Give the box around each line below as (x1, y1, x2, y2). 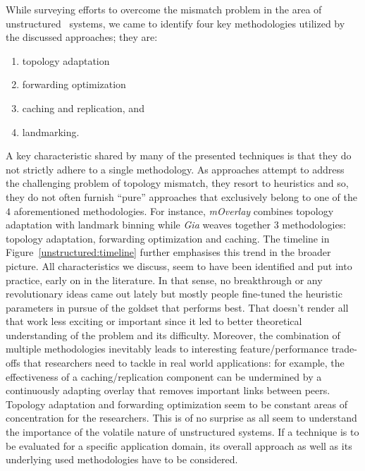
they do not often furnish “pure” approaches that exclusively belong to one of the (6, 189, 357, 204)
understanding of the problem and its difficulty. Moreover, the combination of (6, 327, 340, 342)
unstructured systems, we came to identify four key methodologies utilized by (6, 16, 345, 30)
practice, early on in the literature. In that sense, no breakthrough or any (6, 272, 323, 287)
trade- (331, 341, 357, 356)
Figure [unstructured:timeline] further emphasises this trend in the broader (6, 245, 331, 259)
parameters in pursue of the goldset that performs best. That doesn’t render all (6, 300, 349, 314)
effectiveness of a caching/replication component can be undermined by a (6, 369, 322, 384)
